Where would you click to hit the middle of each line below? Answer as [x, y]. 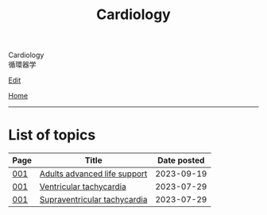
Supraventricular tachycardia [93, 200]
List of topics [52, 135]
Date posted [181, 160]
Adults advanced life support [93, 174]
